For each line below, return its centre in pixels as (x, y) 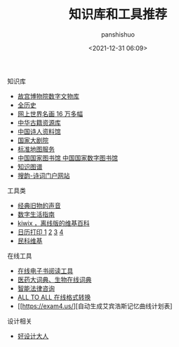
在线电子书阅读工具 (45, 270)
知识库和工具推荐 (118, 14)
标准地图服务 (36, 149)
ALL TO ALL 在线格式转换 (54, 297)
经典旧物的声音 (39, 205)
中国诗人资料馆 (39, 131)
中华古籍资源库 (39, 122)
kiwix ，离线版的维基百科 (53, 223)
